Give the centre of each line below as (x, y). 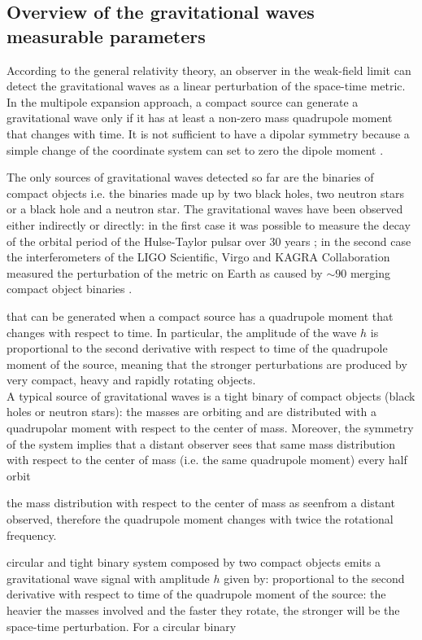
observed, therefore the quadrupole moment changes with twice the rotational (200, 519)
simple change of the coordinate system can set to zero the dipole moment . (195, 149)
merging (370, 272)
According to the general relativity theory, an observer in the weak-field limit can (209, 70)
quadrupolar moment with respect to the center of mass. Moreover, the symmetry (210, 428)
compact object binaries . (70, 289)
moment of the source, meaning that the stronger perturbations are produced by (207, 364)
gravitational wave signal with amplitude (108, 578)
